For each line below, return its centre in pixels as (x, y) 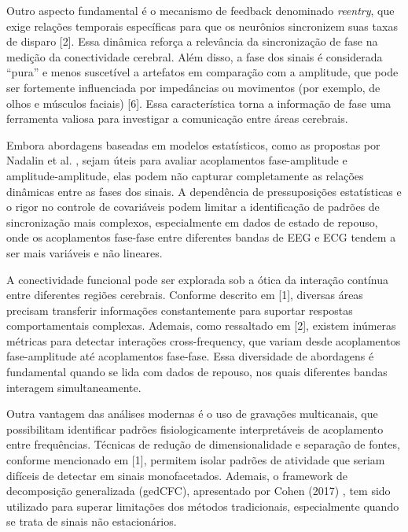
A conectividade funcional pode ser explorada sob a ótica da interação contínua (198, 279)
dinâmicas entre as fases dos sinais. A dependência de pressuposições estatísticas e (204, 191)
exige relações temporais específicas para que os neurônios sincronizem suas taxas (202, 26)
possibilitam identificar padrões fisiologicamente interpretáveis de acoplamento (195, 429)
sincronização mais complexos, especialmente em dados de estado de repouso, (192, 222)
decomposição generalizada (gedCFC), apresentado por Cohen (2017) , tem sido (198, 491)
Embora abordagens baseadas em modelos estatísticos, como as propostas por (193, 144)
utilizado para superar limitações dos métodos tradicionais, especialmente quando (203, 506)
